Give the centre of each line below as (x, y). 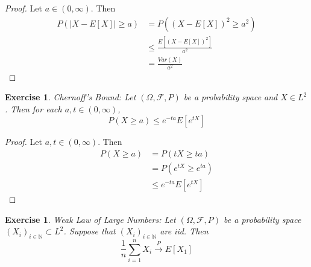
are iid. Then (184, 231)
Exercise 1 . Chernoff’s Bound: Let (71, 97)
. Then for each (33, 108)
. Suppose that (90, 231)
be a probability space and (231, 97)
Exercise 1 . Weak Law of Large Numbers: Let (90, 219)
